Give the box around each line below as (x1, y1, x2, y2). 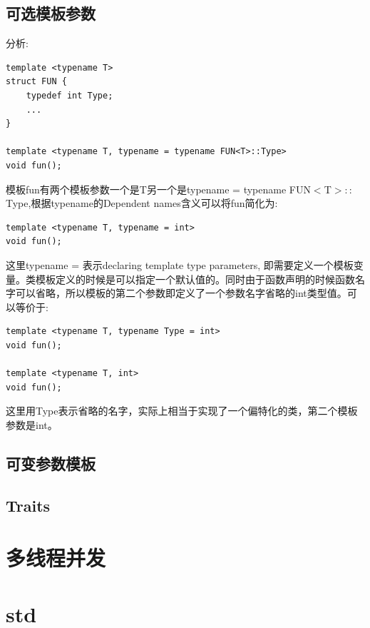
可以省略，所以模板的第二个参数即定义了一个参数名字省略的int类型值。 (15, 285, 347, 300)
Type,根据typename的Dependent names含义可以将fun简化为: (6, 196, 278, 211)
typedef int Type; (26, 90, 113, 101)
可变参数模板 (6, 452, 96, 474)
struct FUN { (6, 76, 67, 87)
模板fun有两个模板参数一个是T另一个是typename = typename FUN (6, 181, 311, 196)
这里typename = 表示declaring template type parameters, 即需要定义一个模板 (6, 257, 354, 272)
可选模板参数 (6, 2, 96, 24)
